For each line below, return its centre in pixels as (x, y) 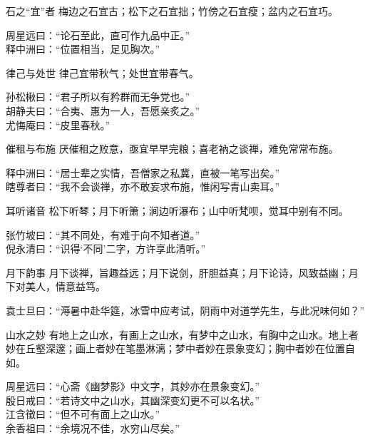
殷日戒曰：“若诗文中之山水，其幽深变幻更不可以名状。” (133, 400)
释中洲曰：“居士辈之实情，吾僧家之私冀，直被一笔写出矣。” (143, 172)
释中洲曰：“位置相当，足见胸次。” (83, 49)
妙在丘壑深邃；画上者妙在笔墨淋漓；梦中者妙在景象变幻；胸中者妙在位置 (175, 348)
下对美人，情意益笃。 (56, 286)
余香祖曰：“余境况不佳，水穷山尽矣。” (93, 428)
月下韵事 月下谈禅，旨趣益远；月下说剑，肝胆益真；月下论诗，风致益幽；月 (182, 272)
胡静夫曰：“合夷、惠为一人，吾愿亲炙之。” (103, 110)
